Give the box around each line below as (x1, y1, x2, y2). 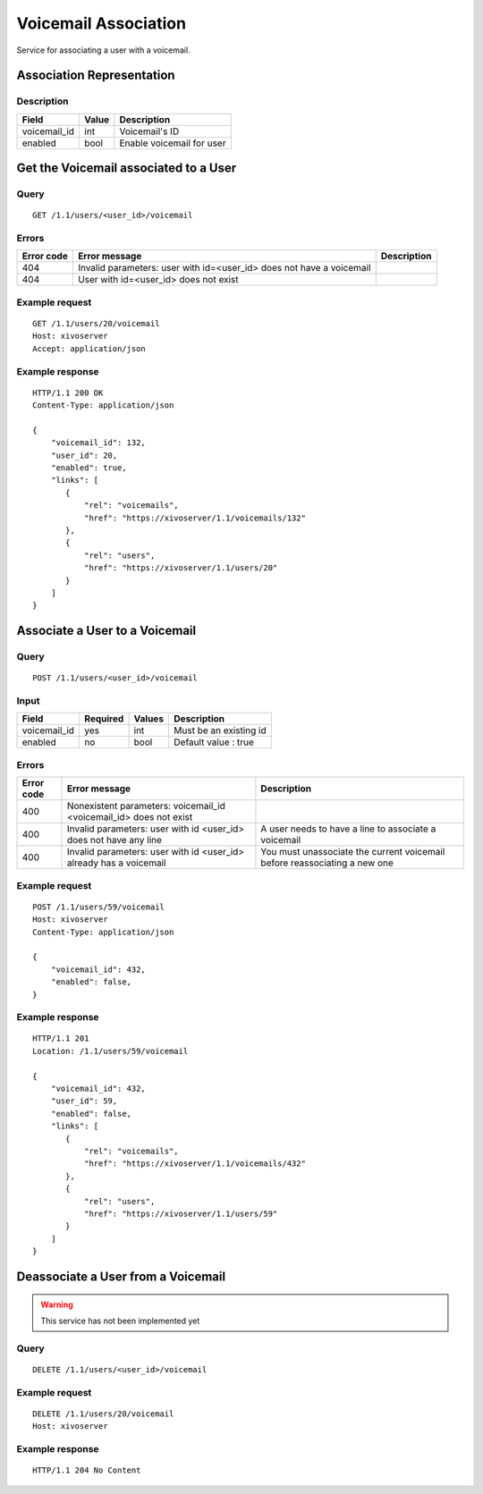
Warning (40, 1299, 73, 1310)
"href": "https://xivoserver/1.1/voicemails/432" (83, 1159, 306, 1169)
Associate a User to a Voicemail (16, 623, 197, 638)
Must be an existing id (174, 724, 267, 737)
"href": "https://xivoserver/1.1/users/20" (83, 563, 278, 573)
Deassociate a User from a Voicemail (16, 1269, 226, 1284)
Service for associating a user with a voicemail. (16, 45, 191, 55)
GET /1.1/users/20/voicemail (32, 318, 160, 328)
